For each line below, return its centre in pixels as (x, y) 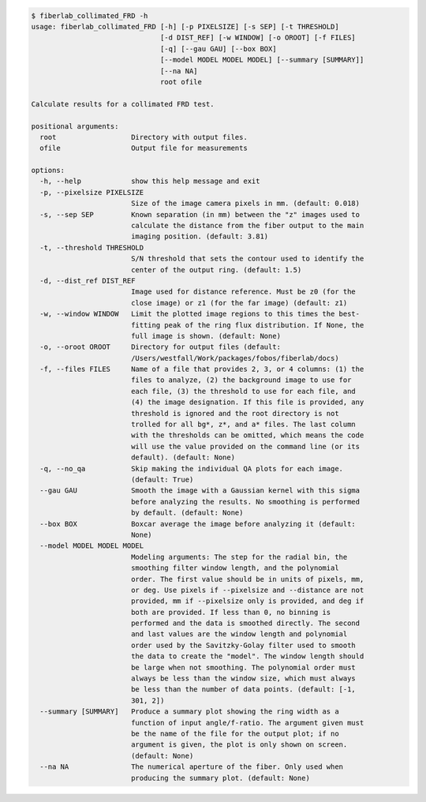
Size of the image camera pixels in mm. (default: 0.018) (245, 204)
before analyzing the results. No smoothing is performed (245, 502)
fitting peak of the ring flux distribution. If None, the (247, 325)
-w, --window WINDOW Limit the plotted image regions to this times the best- (200, 314)
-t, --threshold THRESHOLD (92, 247)
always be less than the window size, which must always (243, 678)
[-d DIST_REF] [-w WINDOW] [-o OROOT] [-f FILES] (258, 38)
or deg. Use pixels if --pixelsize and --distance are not (247, 590)
